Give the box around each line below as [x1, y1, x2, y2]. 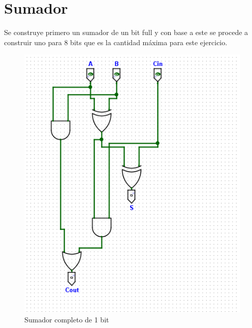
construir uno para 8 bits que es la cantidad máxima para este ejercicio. [4, 37, 228, 47]
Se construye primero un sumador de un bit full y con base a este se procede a [4, 27, 248, 38]
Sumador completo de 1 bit [24, 314, 109, 324]
